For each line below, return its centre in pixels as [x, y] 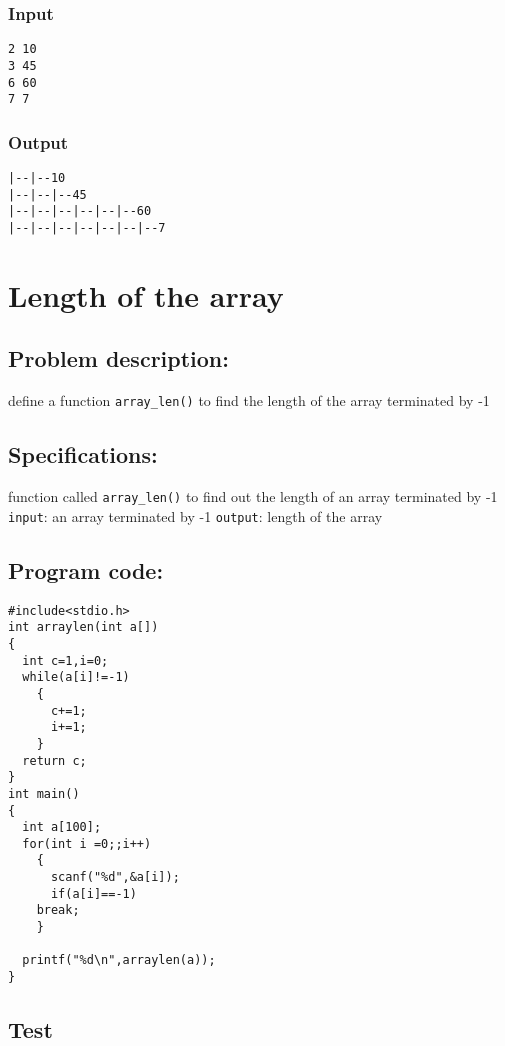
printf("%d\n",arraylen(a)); [119, 960]
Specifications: [83, 454]
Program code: [86, 569]
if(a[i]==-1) [93, 893]
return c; [54, 760]
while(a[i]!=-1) [76, 677]
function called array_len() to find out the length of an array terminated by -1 [253, 496]
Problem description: [118, 358]
